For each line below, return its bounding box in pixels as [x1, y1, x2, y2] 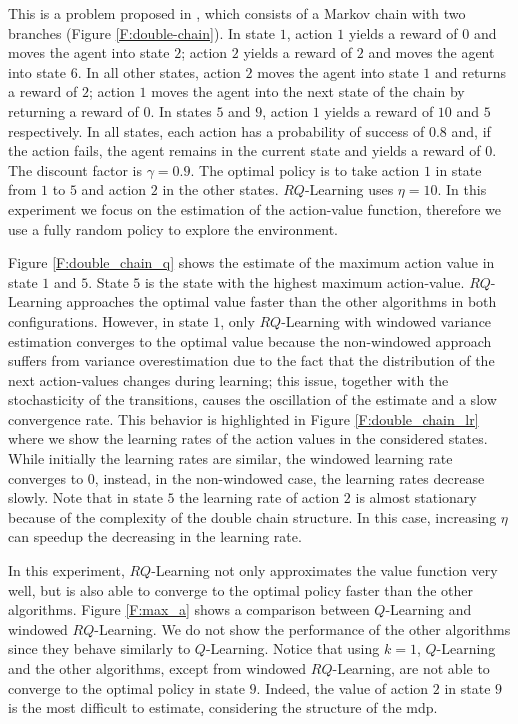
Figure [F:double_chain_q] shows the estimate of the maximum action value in [8, 252, 495, 273]
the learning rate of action [179, 487, 340, 508]
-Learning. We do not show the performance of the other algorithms [94, 618, 511, 639]
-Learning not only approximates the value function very [151, 560, 498, 581]
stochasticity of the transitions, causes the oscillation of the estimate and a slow [8, 389, 497, 410]
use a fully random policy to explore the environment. [8, 218, 338, 239]
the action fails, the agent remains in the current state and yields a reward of [8, 140, 481, 161]
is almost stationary [355, 487, 477, 508]
